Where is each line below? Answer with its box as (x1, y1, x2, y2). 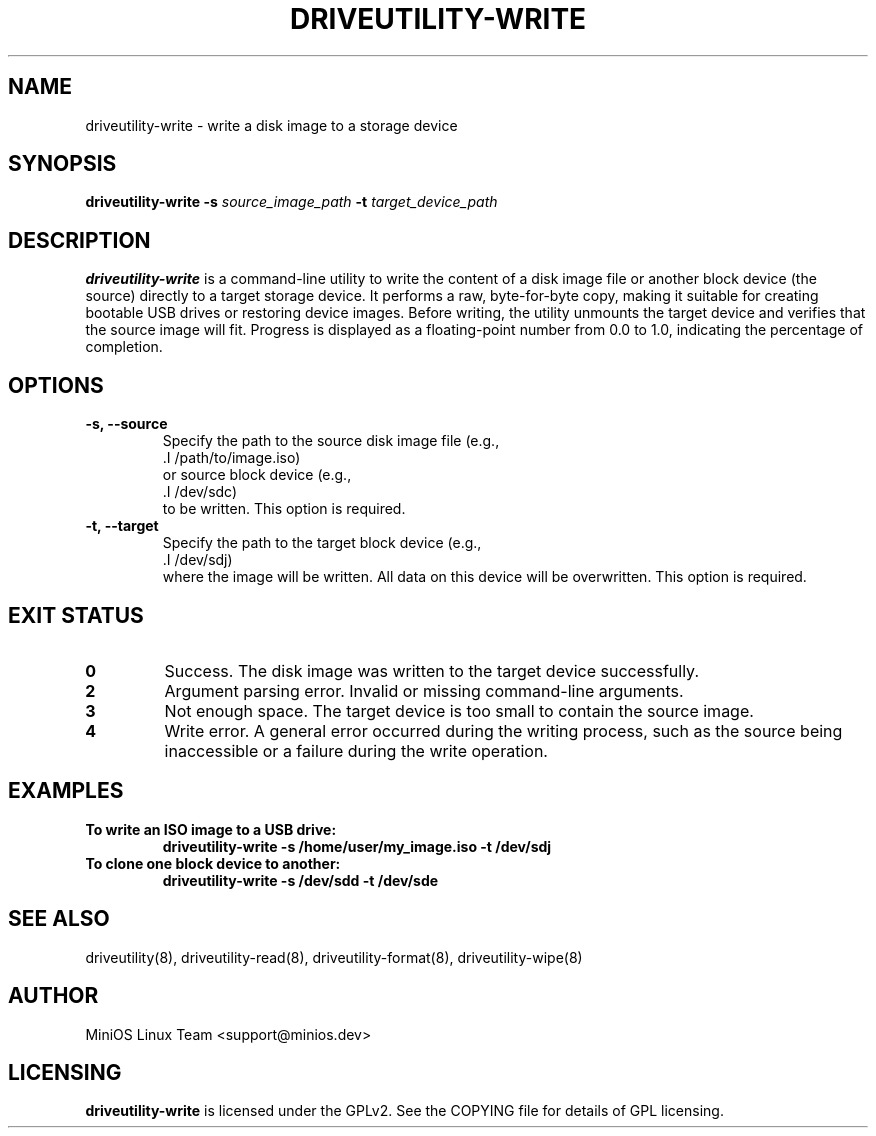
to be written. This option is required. (162, 500, 406, 518)
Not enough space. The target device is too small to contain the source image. (164, 700, 754, 721)
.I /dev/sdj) (162, 551, 233, 569)
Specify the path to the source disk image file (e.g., (162, 432, 500, 450)
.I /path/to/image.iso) (162, 449, 301, 467)
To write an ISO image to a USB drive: (85, 820, 337, 838)
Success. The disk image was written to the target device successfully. (164, 660, 699, 681)
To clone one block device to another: (85, 854, 341, 872)
